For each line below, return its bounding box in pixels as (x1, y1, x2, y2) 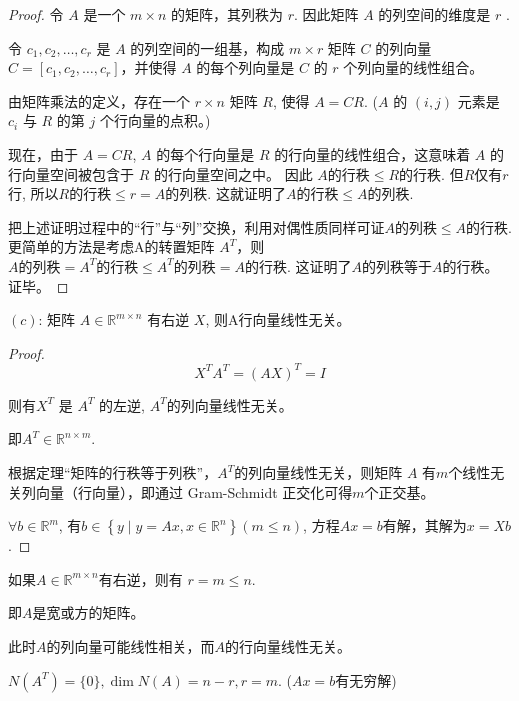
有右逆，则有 (98, 568, 183, 589)
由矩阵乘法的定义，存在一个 (8, 90, 190, 111)
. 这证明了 (287, 255, 352, 276)
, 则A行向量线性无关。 (205, 309, 351, 330)
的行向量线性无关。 (225, 635, 351, 656)
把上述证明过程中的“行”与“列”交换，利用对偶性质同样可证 (8, 216, 385, 237)
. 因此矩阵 (293, 4, 359, 24)
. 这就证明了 (207, 183, 286, 204)
